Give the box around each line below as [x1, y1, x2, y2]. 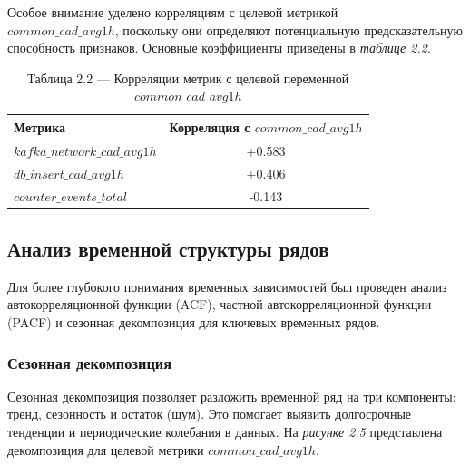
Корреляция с [169, 117, 250, 136]
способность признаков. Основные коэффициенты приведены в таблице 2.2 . [7, 38, 431, 57]
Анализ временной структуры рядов [7, 234, 329, 262]
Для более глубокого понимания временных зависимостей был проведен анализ [7, 276, 447, 295]
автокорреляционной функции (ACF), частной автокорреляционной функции [7, 295, 432, 314]
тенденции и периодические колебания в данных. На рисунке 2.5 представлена [7, 421, 443, 441]
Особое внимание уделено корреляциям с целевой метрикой [7, 3, 338, 21]
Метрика [14, 117, 65, 136]
